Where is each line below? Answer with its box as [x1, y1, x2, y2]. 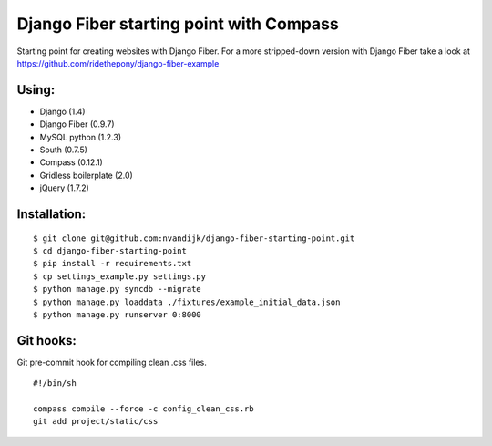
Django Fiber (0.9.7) [39, 119, 115, 130]
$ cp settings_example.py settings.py [33, 271, 207, 282]
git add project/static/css [33, 416, 159, 427]
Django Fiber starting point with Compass [16, 14, 339, 34]
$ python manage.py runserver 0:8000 [33, 309, 202, 319]
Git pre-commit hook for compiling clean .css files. [16, 357, 207, 368]
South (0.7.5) [39, 144, 88, 155]
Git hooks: [16, 333, 77, 348]
